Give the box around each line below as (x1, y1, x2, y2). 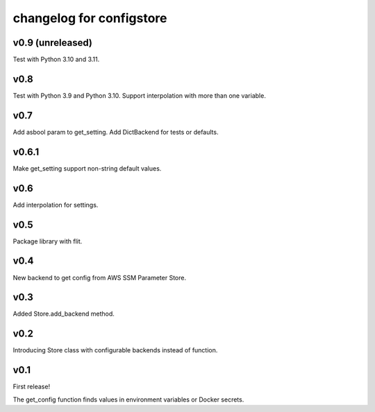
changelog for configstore (12, 10, 167, 26)
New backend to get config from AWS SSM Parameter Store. (12, 273, 187, 282)
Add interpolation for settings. (12, 200, 99, 209)
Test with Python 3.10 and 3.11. (12, 55, 100, 64)
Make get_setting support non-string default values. (12, 164, 162, 173)
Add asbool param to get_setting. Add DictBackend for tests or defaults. (12, 128, 219, 136)
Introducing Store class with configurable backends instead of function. (12, 346, 218, 354)
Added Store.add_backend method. (12, 309, 115, 318)
